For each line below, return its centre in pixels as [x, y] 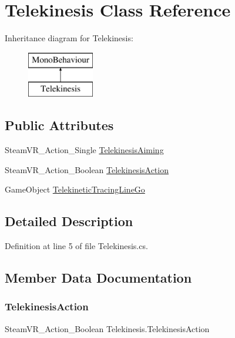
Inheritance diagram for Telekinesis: [69, 38]
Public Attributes [59, 125]
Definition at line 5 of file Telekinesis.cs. [76, 246]
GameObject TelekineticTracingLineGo [75, 189]
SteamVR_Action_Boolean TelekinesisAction [87, 169]
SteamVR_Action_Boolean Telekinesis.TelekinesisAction [107, 328]
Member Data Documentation [98, 278]
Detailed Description [69, 221]
